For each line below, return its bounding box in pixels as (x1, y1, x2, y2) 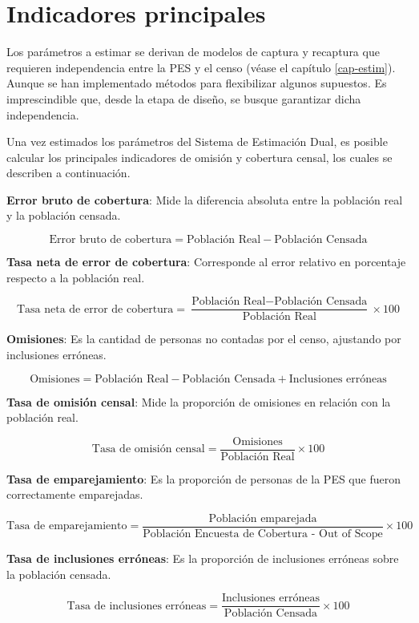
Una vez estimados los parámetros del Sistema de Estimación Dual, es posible (6, 133, 388, 150)
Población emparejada (208, 512, 317, 524)
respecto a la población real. (6, 269, 145, 285)
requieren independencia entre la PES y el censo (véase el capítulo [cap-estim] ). (6, 59, 396, 75)
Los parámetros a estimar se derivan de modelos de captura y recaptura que (6, 43, 380, 60)
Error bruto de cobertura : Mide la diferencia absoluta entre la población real (6, 191, 403, 208)
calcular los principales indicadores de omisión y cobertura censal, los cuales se (6, 148, 393, 165)
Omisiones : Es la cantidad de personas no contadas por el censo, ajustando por (6, 330, 401, 347)
